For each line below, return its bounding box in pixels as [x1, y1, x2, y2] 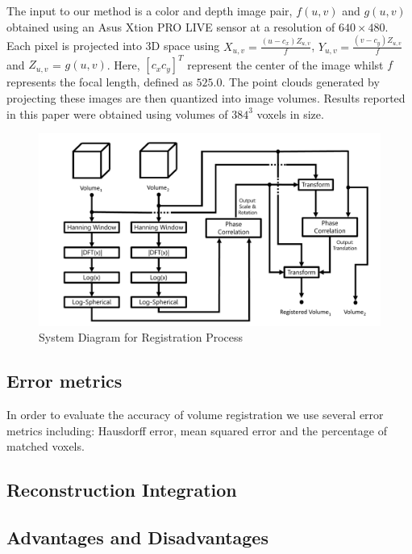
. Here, [106, 56, 140, 73]
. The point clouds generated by [222, 73, 380, 90]
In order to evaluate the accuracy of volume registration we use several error [6, 406, 384, 423]
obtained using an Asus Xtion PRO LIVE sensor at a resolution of [6, 18, 335, 35]
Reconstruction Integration [6, 477, 237, 502]
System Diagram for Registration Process [39, 329, 243, 346]
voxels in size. [256, 105, 324, 122]
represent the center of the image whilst [187, 56, 384, 73]
